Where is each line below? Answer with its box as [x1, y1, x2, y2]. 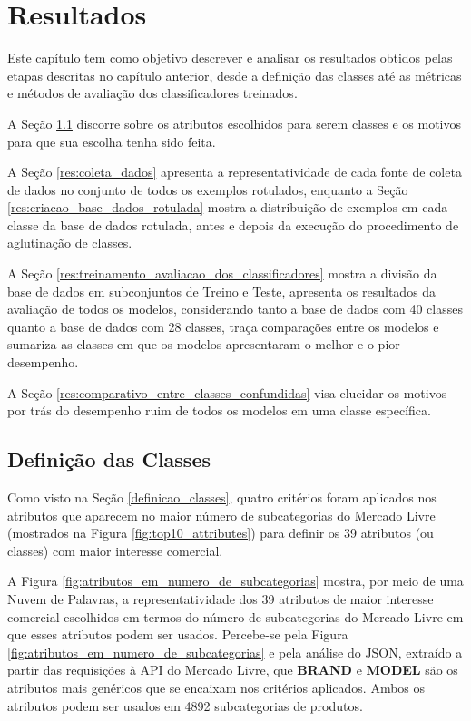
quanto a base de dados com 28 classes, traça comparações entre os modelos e [7, 317, 439, 336]
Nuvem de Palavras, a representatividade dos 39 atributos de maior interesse [7, 589, 434, 608]
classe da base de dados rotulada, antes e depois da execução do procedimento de [7, 215, 459, 234]
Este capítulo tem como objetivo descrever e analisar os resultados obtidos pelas [7, 48, 453, 67]
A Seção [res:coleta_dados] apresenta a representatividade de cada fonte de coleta [7, 162, 462, 181]
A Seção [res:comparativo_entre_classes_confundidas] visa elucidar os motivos [7, 383, 447, 402]
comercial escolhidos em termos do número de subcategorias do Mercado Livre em [7, 607, 464, 626]
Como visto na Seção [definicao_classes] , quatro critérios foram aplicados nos [7, 488, 437, 507]
